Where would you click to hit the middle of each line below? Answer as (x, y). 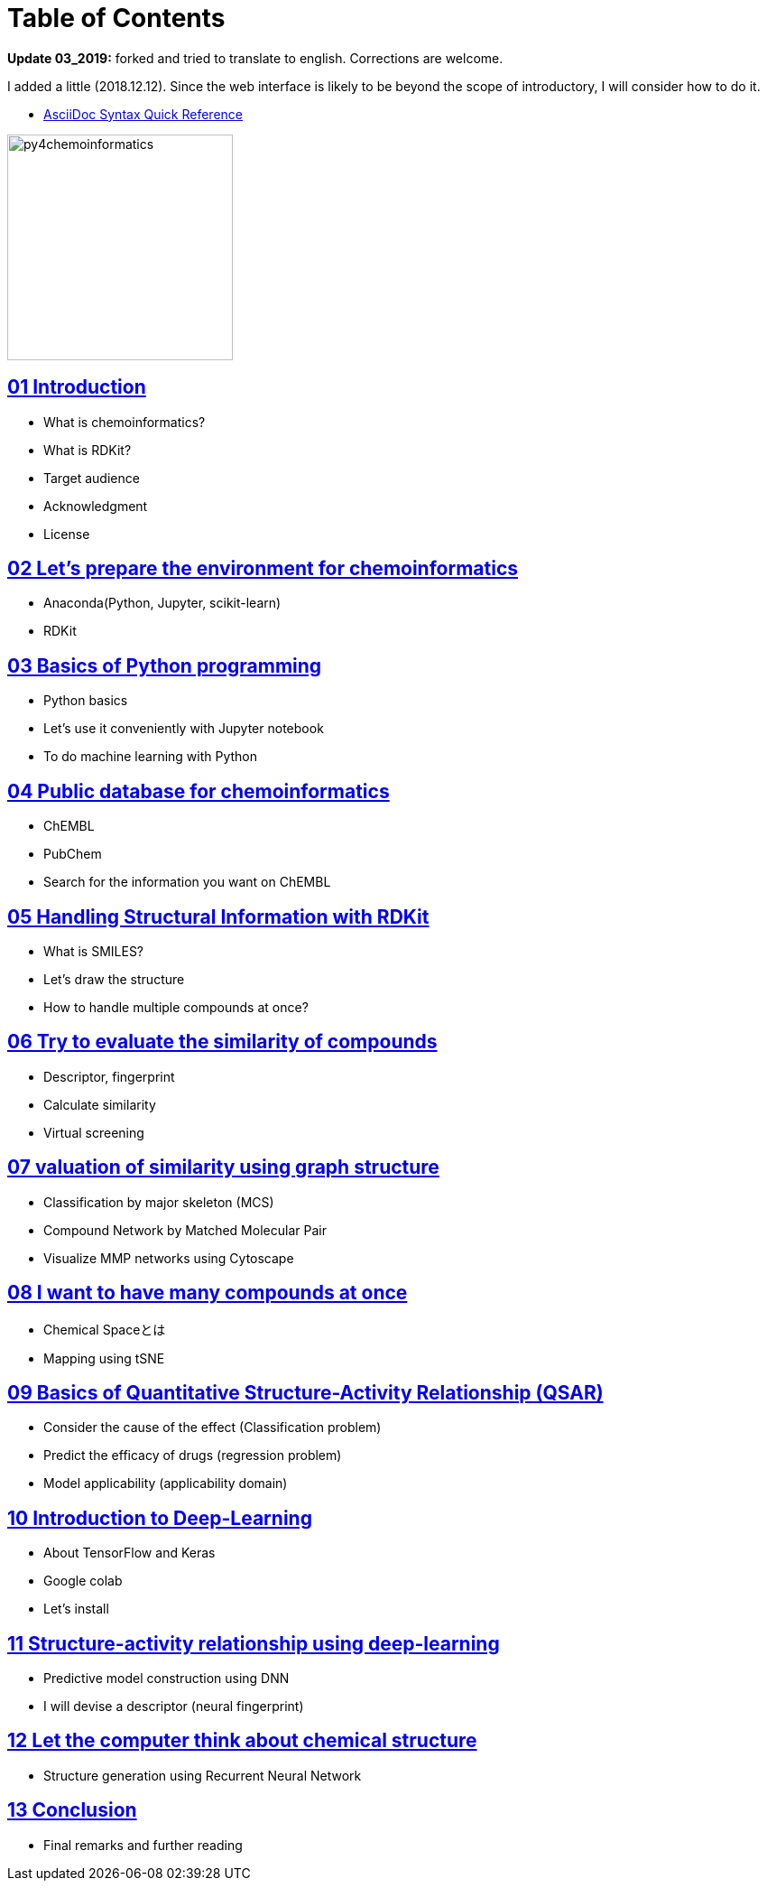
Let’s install (76, 1609)
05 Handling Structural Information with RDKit (218, 916)
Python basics (86, 701)
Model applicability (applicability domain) (166, 1483)
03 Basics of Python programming (165, 665)
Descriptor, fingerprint (109, 1076)
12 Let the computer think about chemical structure (242, 1741)
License (67, 534)
